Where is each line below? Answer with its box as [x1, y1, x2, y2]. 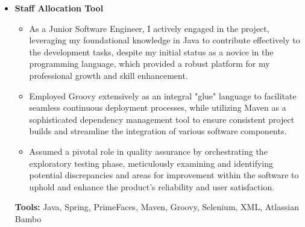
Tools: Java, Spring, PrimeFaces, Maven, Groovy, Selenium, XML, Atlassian [14, 201, 299, 213]
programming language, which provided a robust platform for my [29, 57, 270, 70]
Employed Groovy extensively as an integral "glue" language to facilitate [29, 89, 297, 102]
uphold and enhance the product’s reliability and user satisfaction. [29, 180, 275, 193]
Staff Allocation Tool [14, 2, 104, 14]
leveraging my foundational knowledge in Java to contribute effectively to [29, 34, 300, 46]
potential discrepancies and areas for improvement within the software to [29, 169, 299, 181]
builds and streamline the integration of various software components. [29, 125, 287, 137]
